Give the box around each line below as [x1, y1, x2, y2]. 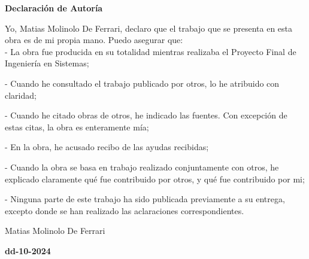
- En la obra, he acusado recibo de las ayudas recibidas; [5, 141, 209, 153]
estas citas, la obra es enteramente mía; [5, 120, 149, 133]
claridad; [5, 89, 37, 101]
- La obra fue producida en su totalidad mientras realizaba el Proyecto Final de [5, 45, 296, 57]
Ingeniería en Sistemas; [5, 57, 89, 69]
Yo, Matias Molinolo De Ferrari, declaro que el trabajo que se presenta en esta [5, 22, 293, 34]
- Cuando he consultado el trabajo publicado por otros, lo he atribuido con [5, 77, 280, 89]
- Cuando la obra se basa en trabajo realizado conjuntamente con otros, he [5, 160, 279, 173]
